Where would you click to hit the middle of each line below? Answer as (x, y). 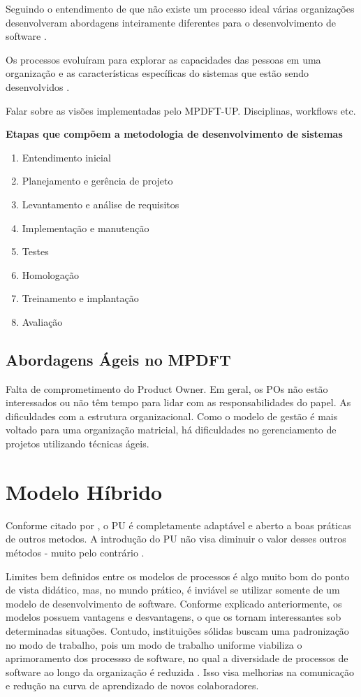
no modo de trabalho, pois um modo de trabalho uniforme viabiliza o (154, 644)
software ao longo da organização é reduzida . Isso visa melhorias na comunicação (180, 671)
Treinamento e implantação (80, 298)
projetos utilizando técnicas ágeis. (78, 444)
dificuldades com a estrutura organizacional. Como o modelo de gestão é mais (172, 416)
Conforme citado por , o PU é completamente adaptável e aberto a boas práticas (178, 525)
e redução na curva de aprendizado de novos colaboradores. (132, 685)
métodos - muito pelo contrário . (75, 552)
